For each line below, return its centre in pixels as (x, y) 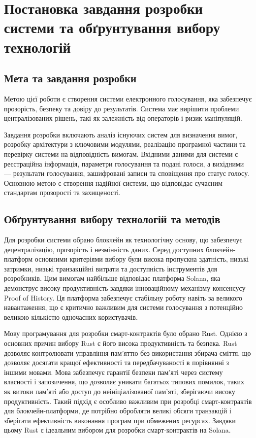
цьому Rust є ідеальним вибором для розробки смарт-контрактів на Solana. (117, 430)
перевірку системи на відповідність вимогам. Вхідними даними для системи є (121, 153)
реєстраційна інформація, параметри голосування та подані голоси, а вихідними (124, 163)
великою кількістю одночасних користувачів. (71, 317)
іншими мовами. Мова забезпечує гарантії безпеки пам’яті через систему (113, 372)
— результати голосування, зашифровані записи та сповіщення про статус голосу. (127, 173)
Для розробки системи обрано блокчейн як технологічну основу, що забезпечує (123, 240)
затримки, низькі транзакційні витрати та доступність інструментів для (111, 268)
